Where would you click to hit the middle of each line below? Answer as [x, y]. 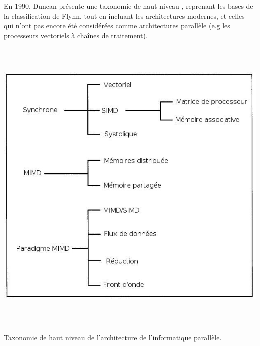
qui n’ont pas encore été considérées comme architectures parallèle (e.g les [117, 26]
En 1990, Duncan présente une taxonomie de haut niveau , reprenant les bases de [129, 6]
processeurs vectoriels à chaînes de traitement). [76, 35]
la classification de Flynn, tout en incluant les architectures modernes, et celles [124, 16]
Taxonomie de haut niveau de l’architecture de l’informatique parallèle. [113, 337]
